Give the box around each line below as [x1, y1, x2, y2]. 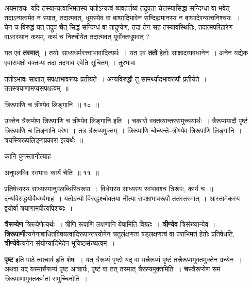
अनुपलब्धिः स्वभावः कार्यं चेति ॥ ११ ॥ [4, 167, 99, 177]
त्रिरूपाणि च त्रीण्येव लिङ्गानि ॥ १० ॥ [4, 99, 99, 109]
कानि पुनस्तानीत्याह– [4, 151, 54, 161]
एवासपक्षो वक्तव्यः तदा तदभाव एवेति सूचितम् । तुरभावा [4, 57, 136, 67]
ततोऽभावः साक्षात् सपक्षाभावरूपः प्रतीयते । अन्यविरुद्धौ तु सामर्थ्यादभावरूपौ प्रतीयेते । [4, 73, 207, 84]
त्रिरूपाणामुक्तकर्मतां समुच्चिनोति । [4, 273, 88, 284]
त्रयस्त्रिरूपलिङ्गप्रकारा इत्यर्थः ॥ [4, 135, 83, 145]
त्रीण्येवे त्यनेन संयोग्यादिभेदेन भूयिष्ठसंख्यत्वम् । [4, 238, 115, 248]
